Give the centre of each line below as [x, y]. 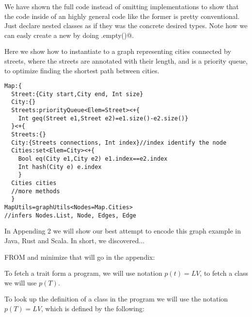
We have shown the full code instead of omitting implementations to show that [122, 6]
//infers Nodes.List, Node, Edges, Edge [71, 215]
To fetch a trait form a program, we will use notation [83, 273]
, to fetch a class [224, 273]
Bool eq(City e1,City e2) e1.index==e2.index [93, 159]
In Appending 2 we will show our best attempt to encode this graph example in [123, 231]
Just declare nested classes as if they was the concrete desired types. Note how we [126, 25]
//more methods [36, 191]
